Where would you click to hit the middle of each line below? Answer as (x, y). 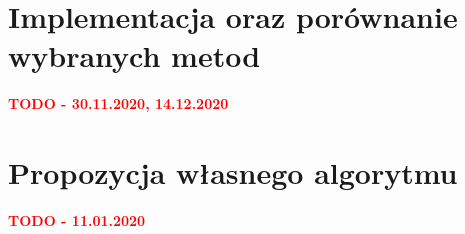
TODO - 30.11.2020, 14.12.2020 (118, 103)
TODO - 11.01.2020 (77, 220)
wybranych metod (134, 55)
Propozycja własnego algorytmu (233, 172)
